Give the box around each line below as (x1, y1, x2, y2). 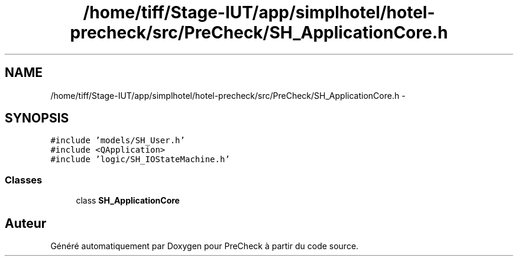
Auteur (5, 215, 47, 231)
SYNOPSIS (5, 111, 69, 126)
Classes (5, 173, 43, 186)
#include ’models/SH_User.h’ (50, 136, 185, 146)
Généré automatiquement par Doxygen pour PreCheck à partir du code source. (50, 241, 359, 252)
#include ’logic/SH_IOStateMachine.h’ (50, 154, 230, 165)
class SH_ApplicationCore (76, 195, 180, 206)
